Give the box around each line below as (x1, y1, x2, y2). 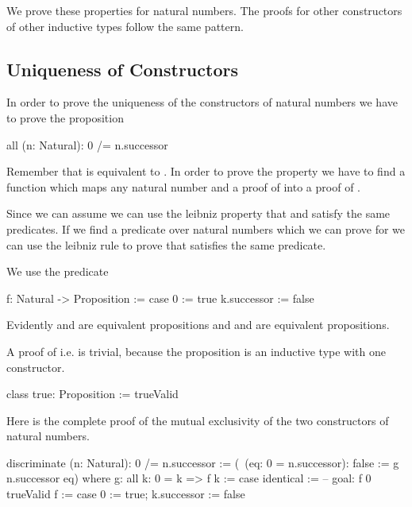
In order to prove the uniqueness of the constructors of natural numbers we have (6, 94, 398, 110)
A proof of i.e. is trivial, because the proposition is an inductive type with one (6, 343, 387, 359)
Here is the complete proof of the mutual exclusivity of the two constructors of (6, 412, 389, 428)
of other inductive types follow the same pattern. (6, 17, 244, 34)
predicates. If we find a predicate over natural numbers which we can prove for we (6, 220, 406, 237)
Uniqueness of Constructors (6, 56, 238, 81)
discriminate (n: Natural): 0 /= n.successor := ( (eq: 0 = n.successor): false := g (6, 454, 399, 470)
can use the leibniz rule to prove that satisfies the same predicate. (6, 236, 326, 253)
